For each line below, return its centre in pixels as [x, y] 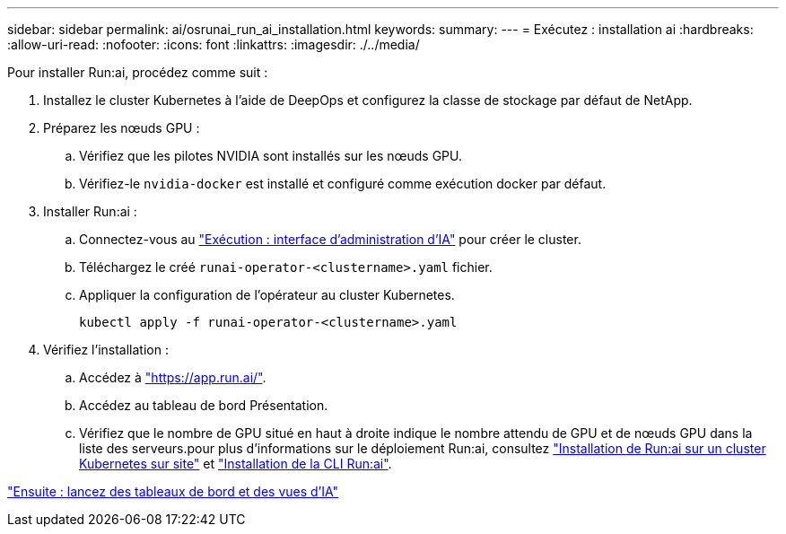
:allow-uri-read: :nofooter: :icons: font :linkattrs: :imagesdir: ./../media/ [214, 44]
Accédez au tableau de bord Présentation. [204, 405]
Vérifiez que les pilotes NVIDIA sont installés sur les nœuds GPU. [271, 156]
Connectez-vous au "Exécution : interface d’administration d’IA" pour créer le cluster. [330, 239]
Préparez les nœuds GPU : [122, 128]
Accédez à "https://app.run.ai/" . [173, 377]
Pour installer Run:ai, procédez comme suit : [138, 72]
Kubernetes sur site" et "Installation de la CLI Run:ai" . [236, 464]
